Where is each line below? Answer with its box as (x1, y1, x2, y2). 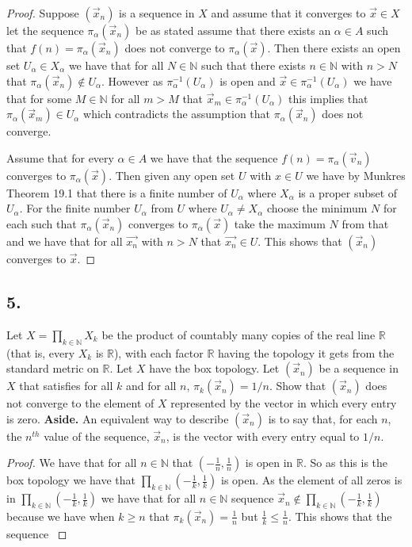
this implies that (288, 90, 368, 106)
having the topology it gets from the (218, 344, 395, 361)
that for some (6, 90, 72, 106)
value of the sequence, (44, 427, 150, 444)
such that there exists (201, 57, 306, 73)
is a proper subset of (298, 184, 398, 201)
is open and (219, 72, 276, 89)
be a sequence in (319, 360, 399, 377)
